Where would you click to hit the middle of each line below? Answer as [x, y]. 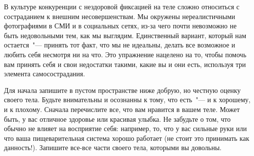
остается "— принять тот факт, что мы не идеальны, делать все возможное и [120, 45]
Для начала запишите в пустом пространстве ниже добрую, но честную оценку [122, 90]
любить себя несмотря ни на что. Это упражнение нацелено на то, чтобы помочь [125, 54]
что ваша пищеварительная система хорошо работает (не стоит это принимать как [127, 138]
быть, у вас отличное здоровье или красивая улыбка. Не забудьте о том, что [117, 119]
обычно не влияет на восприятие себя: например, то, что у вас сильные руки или [126, 128]
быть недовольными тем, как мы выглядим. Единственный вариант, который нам [125, 35]
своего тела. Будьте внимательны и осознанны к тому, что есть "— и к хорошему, [127, 100]
